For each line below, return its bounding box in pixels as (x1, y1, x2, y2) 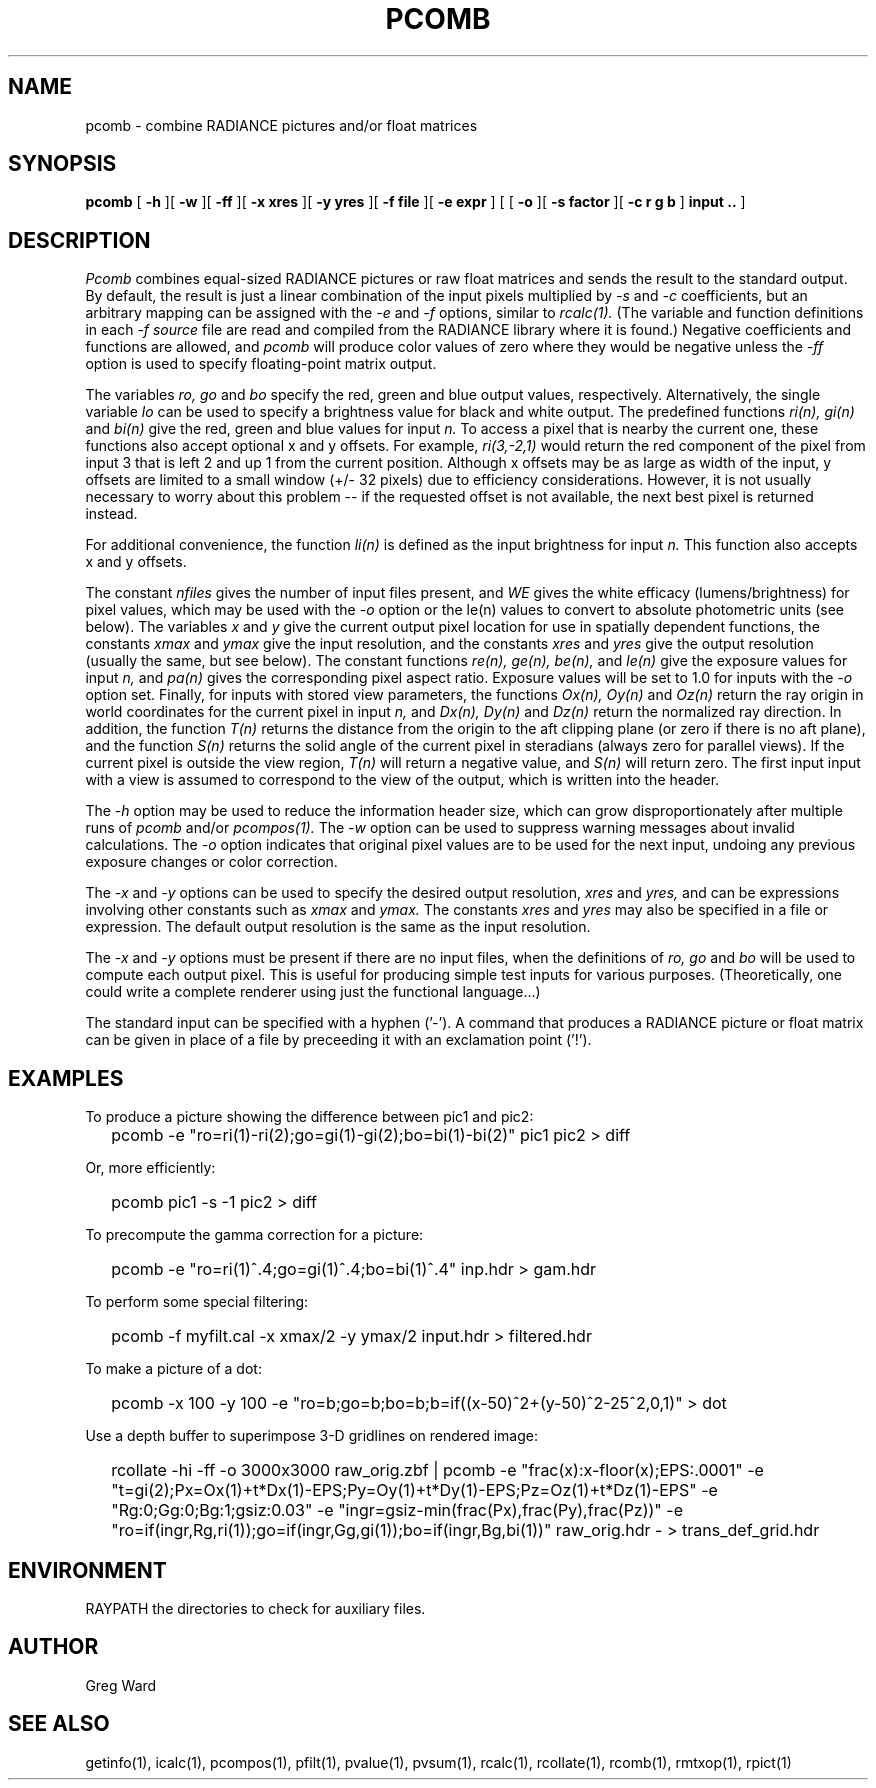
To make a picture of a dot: (85, 1360, 262, 1378)
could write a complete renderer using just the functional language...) (85, 983, 541, 1001)
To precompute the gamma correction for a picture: (85, 1226, 424, 1244)
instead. (85, 505, 138, 523)
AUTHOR (8, 1634, 99, 1660)
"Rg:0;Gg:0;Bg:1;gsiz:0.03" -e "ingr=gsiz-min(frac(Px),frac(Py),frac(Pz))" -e (111, 1500, 683, 1521)
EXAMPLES (8, 1065, 124, 1091)
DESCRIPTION (8, 227, 151, 253)
